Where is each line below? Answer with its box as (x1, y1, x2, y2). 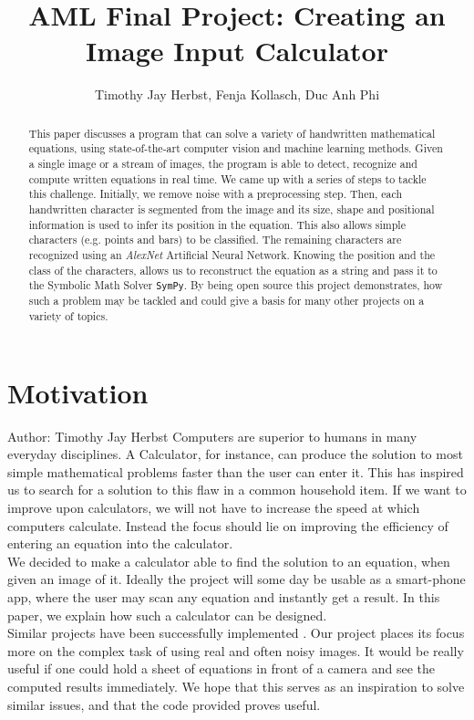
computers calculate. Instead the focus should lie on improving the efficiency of (7, 516, 448, 535)
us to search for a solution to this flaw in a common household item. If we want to (7, 480, 467, 499)
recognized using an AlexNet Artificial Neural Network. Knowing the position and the (28, 246, 436, 262)
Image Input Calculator (86, 32, 388, 69)
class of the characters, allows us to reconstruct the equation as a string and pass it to (28, 262, 438, 277)
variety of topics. (28, 308, 108, 324)
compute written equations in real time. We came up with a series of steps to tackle (28, 171, 427, 186)
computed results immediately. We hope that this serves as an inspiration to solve (7, 676, 465, 695)
